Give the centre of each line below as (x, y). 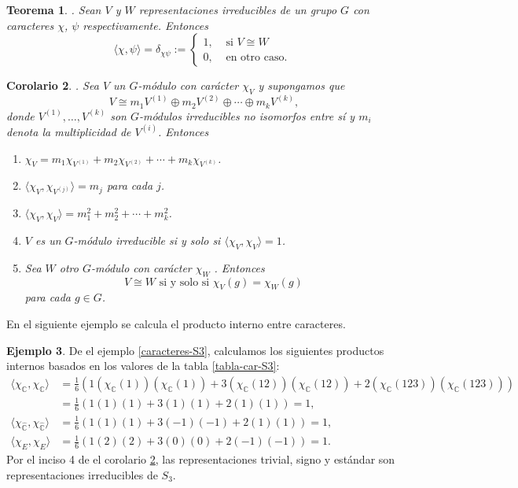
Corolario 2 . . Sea (53, 85)
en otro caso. (257, 57)
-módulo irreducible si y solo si (147, 240)
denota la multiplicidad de (69, 131)
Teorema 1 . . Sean (54, 9)
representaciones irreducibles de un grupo (238, 9)
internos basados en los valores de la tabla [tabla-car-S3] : (143, 366)
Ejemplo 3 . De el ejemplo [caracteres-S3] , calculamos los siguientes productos (195, 350)
